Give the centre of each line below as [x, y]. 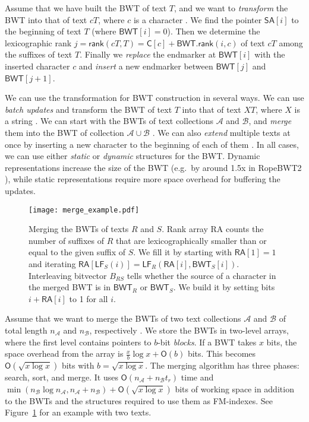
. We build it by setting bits [224, 287]
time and [197, 377]
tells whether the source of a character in [201, 275]
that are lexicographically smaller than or [191, 240]
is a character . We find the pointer [198, 19]
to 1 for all [89, 298]
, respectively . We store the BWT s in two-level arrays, [189, 330]
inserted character [37, 66]
